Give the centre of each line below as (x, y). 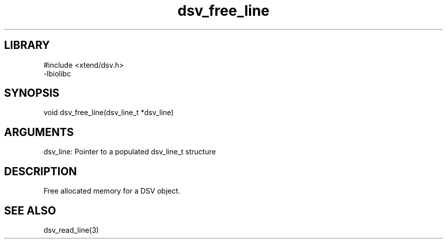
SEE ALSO (30, 210)
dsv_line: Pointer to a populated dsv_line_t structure (130, 152)
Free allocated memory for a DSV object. (112, 191)
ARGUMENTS (39, 132)
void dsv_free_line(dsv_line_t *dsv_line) (109, 113)
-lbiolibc (57, 73)
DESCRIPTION (41, 171)
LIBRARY (27, 45)
